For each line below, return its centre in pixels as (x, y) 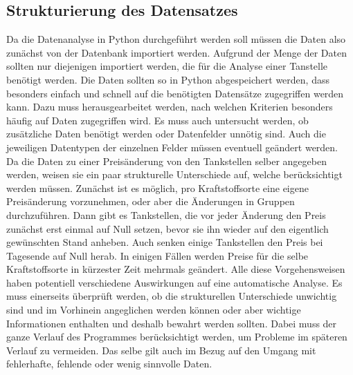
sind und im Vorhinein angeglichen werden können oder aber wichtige (154, 310)
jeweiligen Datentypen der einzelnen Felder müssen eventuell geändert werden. (172, 147)
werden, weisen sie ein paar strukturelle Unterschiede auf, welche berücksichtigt (174, 174)
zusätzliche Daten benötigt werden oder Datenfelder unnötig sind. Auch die (166, 134)
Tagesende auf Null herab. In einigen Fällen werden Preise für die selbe (157, 255)
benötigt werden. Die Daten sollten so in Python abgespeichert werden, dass (168, 79)
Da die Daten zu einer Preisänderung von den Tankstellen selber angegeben (166, 161)
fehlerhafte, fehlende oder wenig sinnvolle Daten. (109, 364)
